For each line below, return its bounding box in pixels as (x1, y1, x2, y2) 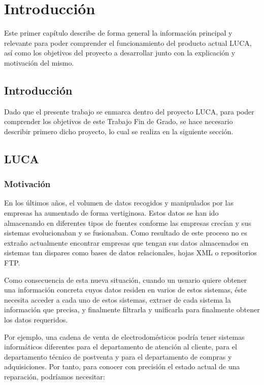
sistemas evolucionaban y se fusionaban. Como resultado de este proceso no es (4, 227, 247, 238)
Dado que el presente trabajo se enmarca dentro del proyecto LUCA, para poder (4, 106, 254, 116)
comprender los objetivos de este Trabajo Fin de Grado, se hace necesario (4, 116, 233, 127)
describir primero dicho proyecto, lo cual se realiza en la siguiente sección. (4, 126, 234, 136)
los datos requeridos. (4, 314, 68, 325)
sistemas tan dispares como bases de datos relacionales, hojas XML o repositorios (4, 247, 257, 258)
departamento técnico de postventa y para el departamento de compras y (4, 351, 232, 362)
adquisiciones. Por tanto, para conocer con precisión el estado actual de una (4, 361, 240, 372)
